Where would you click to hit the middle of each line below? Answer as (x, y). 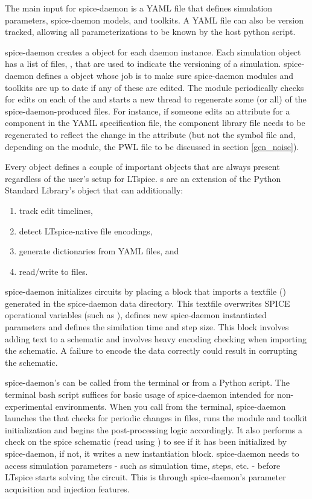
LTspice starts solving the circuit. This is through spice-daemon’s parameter (145, 477)
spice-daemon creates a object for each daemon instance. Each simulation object (153, 52)
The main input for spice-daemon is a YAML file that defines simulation (139, 8)
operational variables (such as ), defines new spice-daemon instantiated (136, 315)
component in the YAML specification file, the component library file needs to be (155, 123)
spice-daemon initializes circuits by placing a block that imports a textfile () (145, 291)
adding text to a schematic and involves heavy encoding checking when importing (156, 338)
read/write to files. (53, 271)
